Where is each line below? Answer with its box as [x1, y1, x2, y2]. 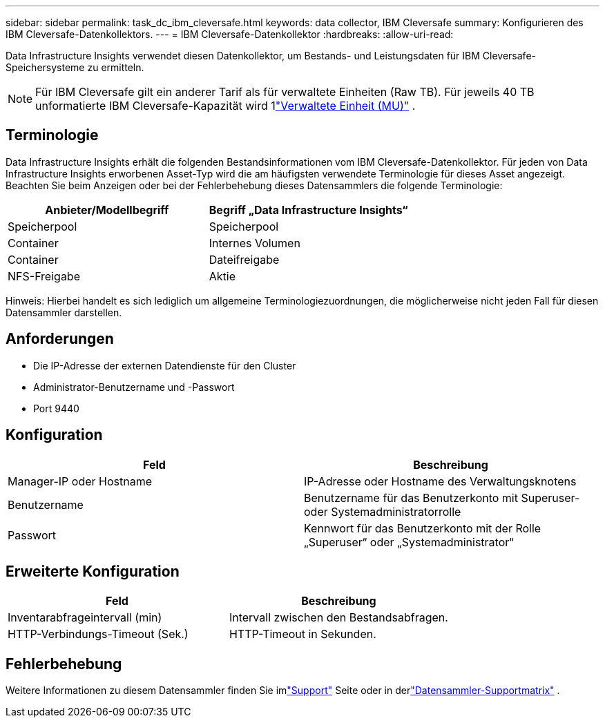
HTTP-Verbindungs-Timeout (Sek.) [8, 627, 189, 642]
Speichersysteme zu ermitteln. [6, 61, 144, 73]
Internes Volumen [209, 235, 300, 250]
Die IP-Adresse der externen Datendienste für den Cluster [33, 359, 296, 372]
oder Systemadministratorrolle [304, 504, 461, 519]
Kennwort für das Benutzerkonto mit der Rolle [304, 521, 541, 535]
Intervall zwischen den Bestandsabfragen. [229, 610, 448, 625]
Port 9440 [33, 402, 79, 414]
